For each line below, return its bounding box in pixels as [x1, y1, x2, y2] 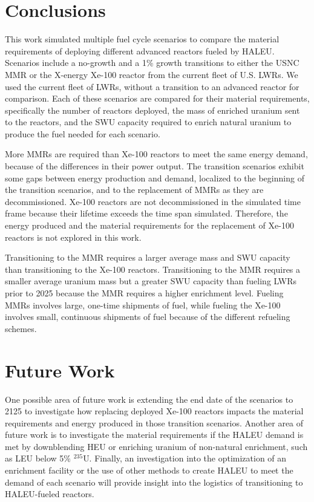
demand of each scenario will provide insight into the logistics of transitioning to [5, 475, 303, 488]
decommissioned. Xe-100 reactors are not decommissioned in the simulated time [5, 195, 301, 207]
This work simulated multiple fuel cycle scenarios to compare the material [5, 33, 280, 45]
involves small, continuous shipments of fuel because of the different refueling [5, 310, 290, 323]
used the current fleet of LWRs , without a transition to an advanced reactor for [5, 80, 299, 93]
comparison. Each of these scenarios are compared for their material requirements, [5, 92, 310, 105]
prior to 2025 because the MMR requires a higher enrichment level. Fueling [5, 287, 284, 299]
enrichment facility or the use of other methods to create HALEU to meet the [5, 464, 293, 477]
